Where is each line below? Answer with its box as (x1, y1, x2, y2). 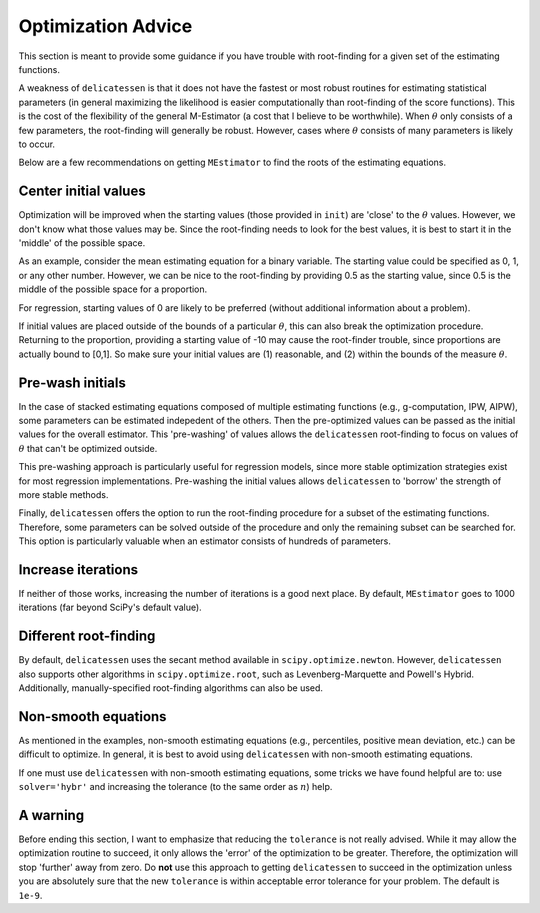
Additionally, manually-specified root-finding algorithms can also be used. (18, 682, 324, 694)
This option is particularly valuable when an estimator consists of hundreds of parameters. (18, 535, 392, 547)
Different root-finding (18, 628, 156, 645)
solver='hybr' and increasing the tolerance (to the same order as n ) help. (18, 781, 333, 793)
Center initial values (18, 183, 146, 200)
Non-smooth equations (18, 708, 167, 725)
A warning (18, 807, 85, 824)
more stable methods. (18, 488, 109, 500)
